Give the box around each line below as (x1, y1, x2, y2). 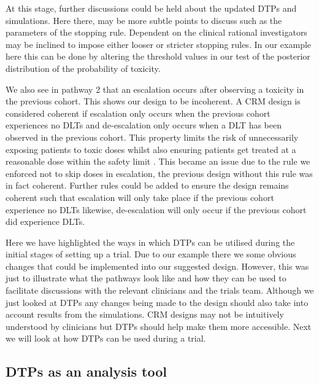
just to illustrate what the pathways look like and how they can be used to (6, 272, 286, 284)
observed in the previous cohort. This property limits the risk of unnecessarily (6, 130, 299, 143)
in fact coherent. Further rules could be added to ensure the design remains (6, 179, 289, 192)
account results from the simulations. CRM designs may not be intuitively (6, 308, 284, 321)
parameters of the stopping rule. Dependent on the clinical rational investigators (6, 26, 307, 39)
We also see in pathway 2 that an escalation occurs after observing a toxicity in (6, 82, 304, 95)
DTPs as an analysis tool (6, 362, 167, 381)
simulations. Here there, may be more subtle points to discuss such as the (6, 14, 282, 26)
